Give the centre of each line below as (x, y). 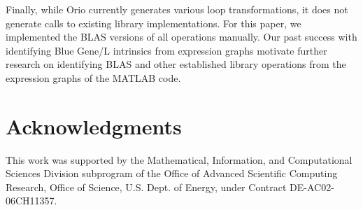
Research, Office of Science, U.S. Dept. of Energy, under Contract (146, 187)
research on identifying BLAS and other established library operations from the (176, 64)
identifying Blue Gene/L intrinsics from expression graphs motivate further (166, 50)
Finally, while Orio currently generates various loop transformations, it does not (177, 9)
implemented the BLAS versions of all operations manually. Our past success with (181, 37)
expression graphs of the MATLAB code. (93, 77)
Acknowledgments (94, 126)
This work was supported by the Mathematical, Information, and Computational (179, 159)
